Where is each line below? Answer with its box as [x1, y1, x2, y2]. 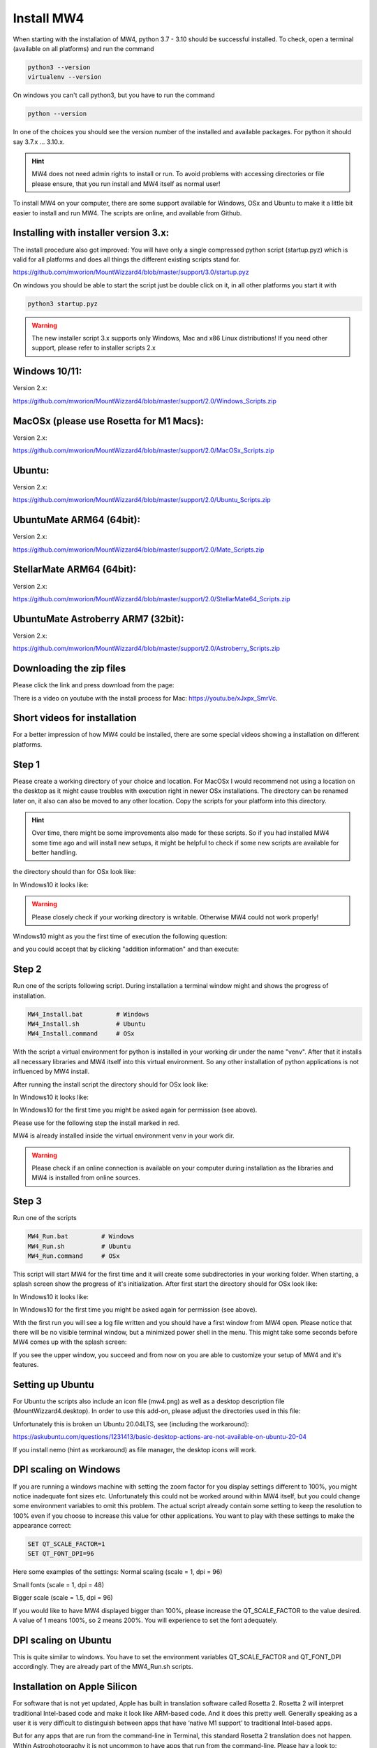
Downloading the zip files [13, 663, 126, 675]
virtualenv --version [27, 73, 102, 81]
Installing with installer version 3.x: [13, 227, 170, 239]
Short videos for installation [13, 712, 137, 724]
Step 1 [13, 759, 40, 771]
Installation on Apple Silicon [13, 1681, 138, 1693]
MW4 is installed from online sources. [31, 1173, 141, 1182]
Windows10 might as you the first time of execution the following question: [13, 932, 228, 940]
